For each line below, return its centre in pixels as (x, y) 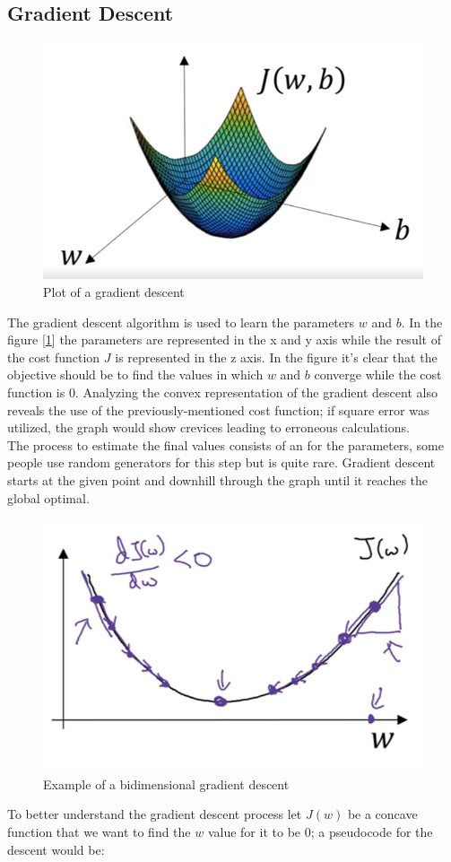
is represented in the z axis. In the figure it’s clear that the (276, 357)
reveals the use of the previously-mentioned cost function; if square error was (218, 409)
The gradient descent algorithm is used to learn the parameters (181, 322)
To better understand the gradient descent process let (155, 814)
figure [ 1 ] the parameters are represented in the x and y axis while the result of (224, 340)
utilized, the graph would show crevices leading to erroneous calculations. (208, 427)
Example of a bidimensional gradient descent (166, 784)
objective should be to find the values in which (135, 374)
